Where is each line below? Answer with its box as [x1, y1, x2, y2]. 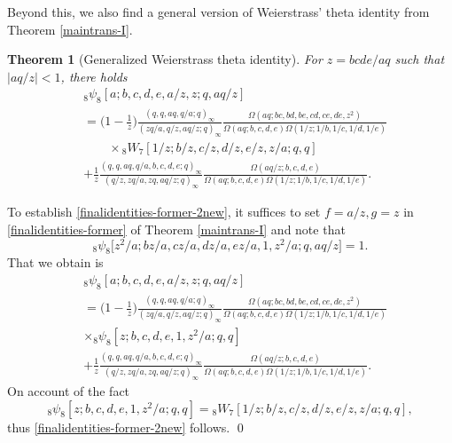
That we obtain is [7, 253, 104, 272]
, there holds [60, 67, 128, 85]
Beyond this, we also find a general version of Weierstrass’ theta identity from [7, 3, 430, 20]
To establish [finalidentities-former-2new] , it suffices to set [7, 202, 321, 221]
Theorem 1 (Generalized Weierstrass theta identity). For [7, 50, 323, 68]
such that [394, 50, 445, 68]
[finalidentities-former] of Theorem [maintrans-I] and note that [7, 219, 346, 238]
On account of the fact [7, 382, 130, 399]
